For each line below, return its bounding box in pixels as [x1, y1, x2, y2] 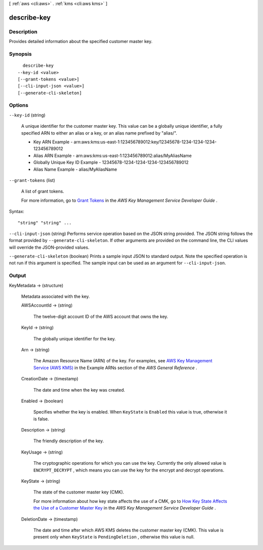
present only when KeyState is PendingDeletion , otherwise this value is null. [33, 534, 195, 540]
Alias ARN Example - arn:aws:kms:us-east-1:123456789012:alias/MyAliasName [33, 153, 192, 158]
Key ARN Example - [33, 139, 73, 145]
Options [9, 102, 29, 109]
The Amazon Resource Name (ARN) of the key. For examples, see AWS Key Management [33, 358, 213, 364]
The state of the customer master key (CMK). [33, 489, 124, 495]
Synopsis [9, 50, 32, 57]
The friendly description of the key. [33, 438, 104, 444]
